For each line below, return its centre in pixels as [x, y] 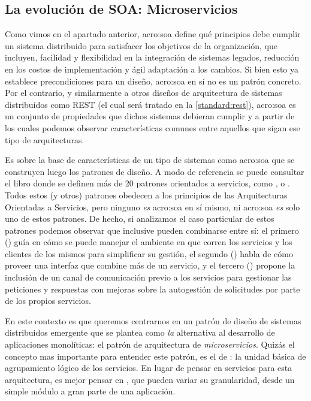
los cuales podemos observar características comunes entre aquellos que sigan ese [153, 127]
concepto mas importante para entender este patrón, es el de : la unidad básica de [155, 356]
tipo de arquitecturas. [45, 139]
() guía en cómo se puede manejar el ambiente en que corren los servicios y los [149, 242]
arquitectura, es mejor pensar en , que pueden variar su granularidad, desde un [150, 379]
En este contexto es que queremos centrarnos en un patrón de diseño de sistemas [153, 320]
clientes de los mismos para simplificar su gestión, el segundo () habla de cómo [149, 253]
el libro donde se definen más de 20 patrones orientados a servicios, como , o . [147, 183]
